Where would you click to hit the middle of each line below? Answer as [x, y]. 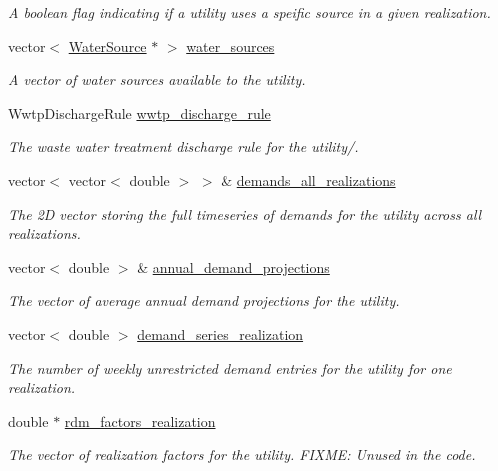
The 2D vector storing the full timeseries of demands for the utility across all [245, 213]
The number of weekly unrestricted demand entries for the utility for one [230, 367]
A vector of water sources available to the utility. [157, 79]
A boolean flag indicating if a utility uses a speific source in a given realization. [249, 12]
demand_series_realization [220, 333]
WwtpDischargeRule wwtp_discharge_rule [139, 112]
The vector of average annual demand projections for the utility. [204, 300]
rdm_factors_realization [140, 420]
